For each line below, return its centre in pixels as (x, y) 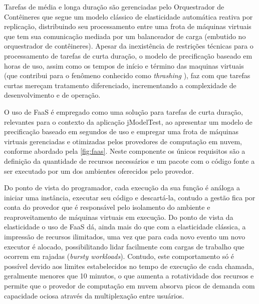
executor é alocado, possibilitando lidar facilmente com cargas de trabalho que (124, 246)
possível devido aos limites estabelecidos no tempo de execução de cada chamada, (129, 266)
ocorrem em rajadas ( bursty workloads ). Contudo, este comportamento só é (119, 256)
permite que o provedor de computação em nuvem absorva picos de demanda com (129, 286)
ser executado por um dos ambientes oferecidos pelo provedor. (99, 171)
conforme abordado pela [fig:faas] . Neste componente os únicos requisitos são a (125, 151)
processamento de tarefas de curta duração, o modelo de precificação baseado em (128, 55)
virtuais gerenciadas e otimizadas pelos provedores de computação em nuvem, (123, 141)
